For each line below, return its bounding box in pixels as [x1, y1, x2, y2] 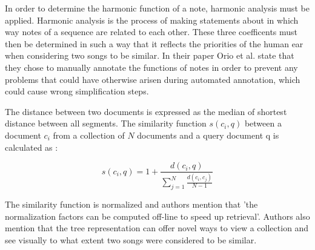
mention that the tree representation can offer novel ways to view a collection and [5, 222, 309, 234]
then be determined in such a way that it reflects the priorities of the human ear [5, 37, 303, 50]
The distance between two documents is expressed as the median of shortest [5, 105, 287, 117]
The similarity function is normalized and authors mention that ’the [5, 198, 258, 211]
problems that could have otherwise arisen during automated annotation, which [5, 73, 300, 85]
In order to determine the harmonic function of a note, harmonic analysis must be [5, 2, 310, 14]
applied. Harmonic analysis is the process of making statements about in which [5, 13, 299, 26]
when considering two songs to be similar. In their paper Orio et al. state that [5, 49, 294, 62]
